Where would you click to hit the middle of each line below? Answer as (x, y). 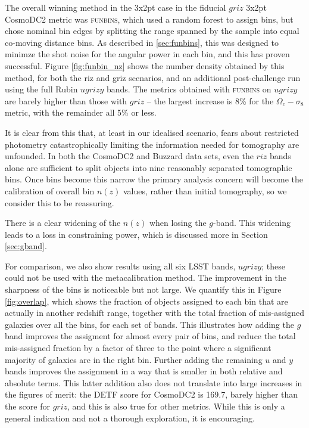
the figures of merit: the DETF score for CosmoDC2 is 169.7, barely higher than (152, 394)
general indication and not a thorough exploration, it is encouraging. (130, 418)
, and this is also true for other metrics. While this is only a (176, 406)
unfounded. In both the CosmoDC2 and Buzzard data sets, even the (129, 156)
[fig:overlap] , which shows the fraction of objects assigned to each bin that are (146, 301)
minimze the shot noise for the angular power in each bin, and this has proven (147, 54)
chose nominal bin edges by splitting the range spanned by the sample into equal (152, 31)
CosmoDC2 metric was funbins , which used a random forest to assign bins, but (149, 19)
